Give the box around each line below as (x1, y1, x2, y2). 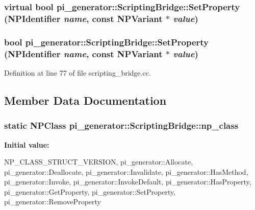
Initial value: (4, 139, 49, 150)
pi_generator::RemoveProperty (4, 196, 101, 207)
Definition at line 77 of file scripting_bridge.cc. (4, 67, 151, 78)
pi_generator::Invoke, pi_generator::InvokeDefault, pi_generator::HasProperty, (4, 176, 251, 187)
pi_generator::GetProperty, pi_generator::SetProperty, (4, 186, 176, 197)
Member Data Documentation (4, 92, 167, 108)
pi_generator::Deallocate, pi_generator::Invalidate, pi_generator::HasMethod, (4, 166, 248, 177)
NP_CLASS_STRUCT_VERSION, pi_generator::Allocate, (4, 156, 193, 167)
